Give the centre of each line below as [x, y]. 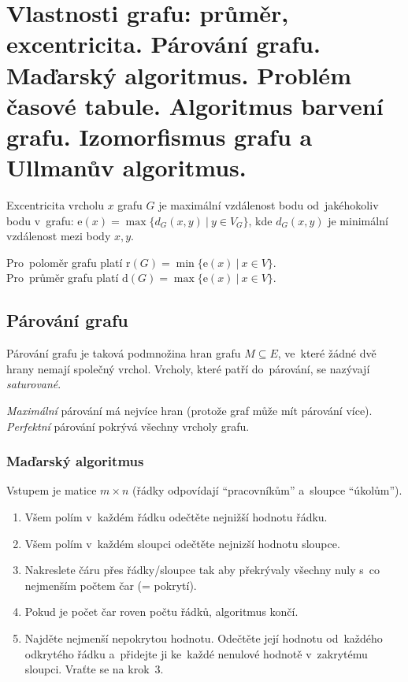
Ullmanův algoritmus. [126, 167]
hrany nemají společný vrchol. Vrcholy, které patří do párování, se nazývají [188, 368]
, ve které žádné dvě [327, 353]
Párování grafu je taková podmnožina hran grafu [124, 353]
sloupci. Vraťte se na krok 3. [94, 669]
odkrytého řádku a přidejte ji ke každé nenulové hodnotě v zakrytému [196, 653]
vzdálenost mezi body [59, 236]
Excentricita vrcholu [55, 205]
